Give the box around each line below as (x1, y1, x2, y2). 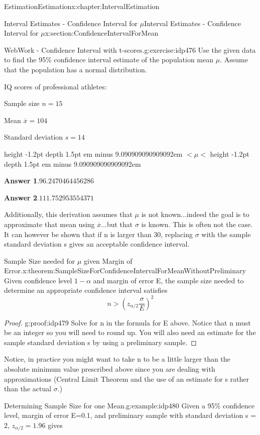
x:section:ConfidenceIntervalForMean (45, 28, 159, 38)
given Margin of (83, 255, 133, 266)
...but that (101, 219, 133, 229)
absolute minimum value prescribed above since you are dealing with (4, 363, 215, 374)
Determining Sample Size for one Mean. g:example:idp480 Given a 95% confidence (4, 400, 254, 410)
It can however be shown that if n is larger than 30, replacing (4, 229, 193, 239)
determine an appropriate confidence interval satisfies (4, 285, 168, 295)
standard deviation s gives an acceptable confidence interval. (4, 239, 190, 249)
